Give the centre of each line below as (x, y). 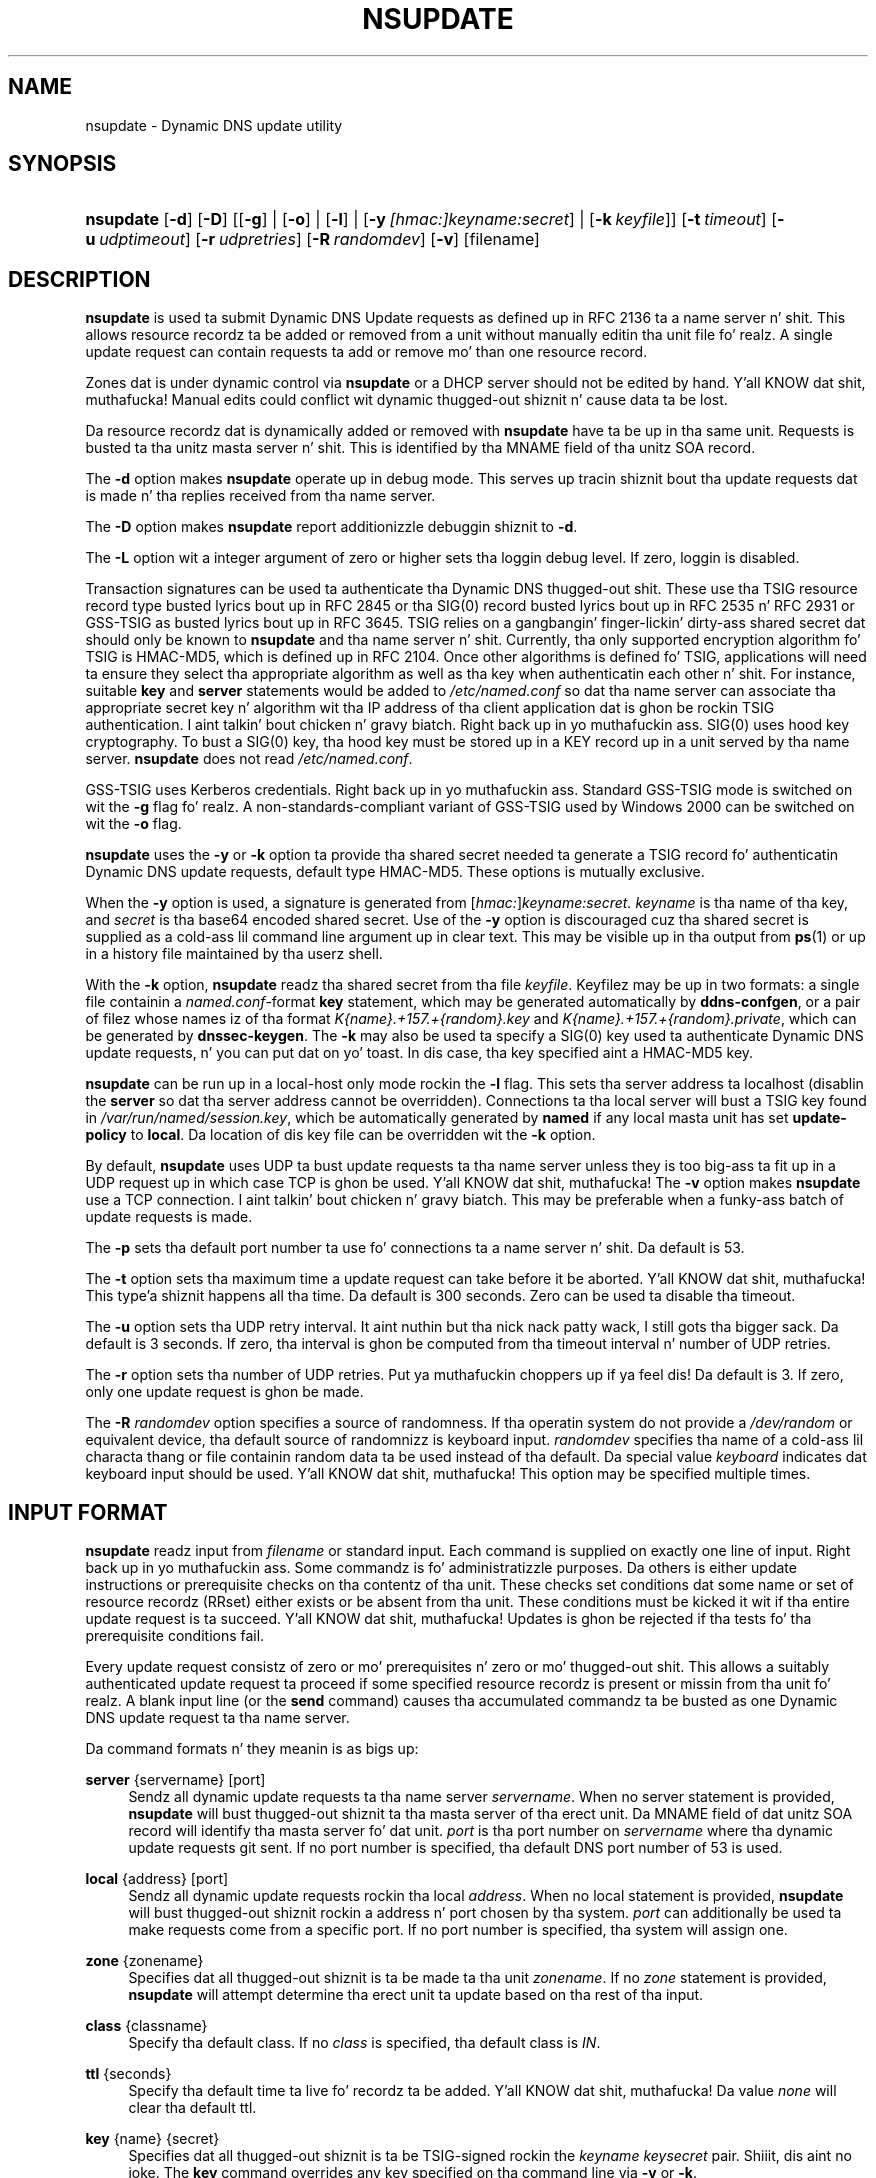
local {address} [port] (157, 1879)
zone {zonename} (144, 1961)
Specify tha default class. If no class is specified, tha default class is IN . (364, 2043)
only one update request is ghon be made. (224, 1392)
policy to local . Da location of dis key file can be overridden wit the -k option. (340, 1135)
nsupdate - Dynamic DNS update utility (214, 125)
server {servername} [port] (175, 1780)
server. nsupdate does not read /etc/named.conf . (249, 759)
